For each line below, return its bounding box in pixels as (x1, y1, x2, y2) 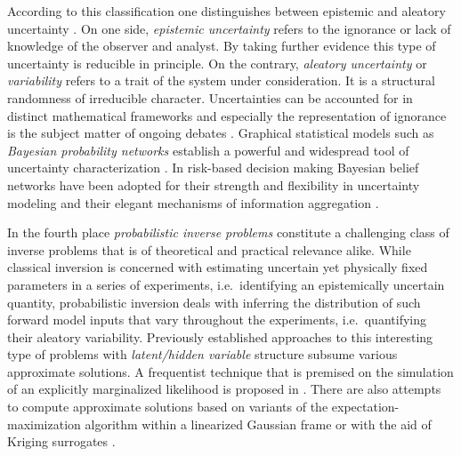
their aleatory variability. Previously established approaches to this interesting (7, 327, 433, 346)
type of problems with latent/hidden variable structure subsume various (7, 345, 398, 364)
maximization (7, 414, 81, 433)
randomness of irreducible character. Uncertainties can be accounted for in (7, 88, 413, 107)
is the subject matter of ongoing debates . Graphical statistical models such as (7, 124, 434, 142)
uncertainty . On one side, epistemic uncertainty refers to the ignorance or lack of (7, 19, 451, 37)
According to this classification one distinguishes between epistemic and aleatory (7, 2, 446, 20)
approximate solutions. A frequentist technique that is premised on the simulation (7, 362, 454, 380)
